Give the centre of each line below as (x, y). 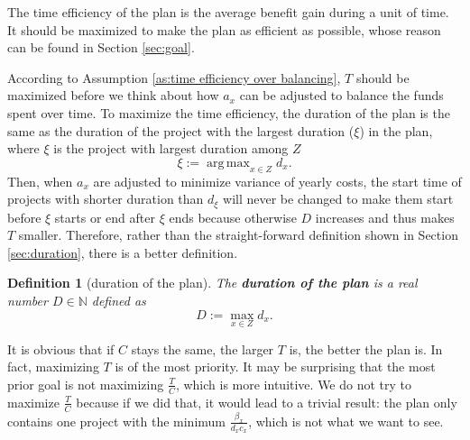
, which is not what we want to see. (346, 421)
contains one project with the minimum (117, 421)
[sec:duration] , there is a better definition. (123, 252)
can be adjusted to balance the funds (341, 95)
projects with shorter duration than (106, 199)
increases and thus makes (385, 217)
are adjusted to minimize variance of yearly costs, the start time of (277, 181)
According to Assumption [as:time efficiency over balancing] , (174, 77)
